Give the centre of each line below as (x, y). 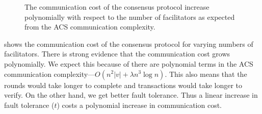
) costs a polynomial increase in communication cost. (139, 105)
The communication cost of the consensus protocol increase (117, 7)
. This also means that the (206, 74)
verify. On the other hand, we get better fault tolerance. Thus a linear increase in (131, 95)
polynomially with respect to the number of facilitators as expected (130, 17)
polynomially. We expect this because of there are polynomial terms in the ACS (129, 63)
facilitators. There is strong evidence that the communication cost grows (117, 54)
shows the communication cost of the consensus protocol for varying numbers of (129, 44)
